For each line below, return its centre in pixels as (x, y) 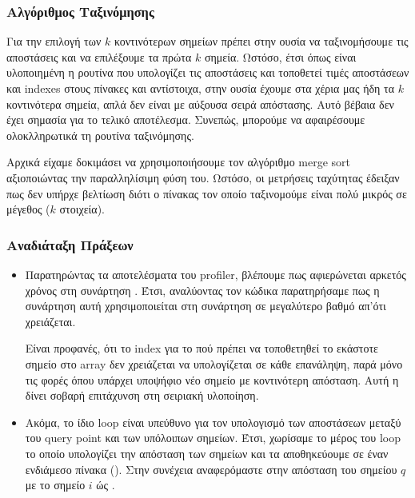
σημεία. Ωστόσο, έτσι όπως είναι (280, 56)
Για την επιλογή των (54, 41)
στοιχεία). (82, 209)
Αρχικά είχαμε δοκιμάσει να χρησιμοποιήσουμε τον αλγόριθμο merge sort (179, 162)
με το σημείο (55, 485)
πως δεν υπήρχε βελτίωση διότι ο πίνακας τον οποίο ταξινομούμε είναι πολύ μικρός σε (207, 193)
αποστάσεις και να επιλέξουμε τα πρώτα (99, 56)
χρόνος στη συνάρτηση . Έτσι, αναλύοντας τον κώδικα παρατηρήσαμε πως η (202, 290)
